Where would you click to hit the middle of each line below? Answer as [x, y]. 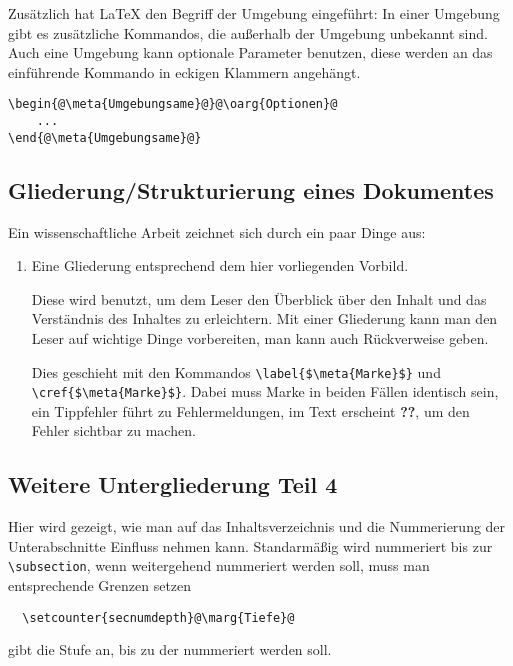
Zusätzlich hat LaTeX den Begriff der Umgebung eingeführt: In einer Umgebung [254, 13]
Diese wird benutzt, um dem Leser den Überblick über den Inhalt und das [259, 298]
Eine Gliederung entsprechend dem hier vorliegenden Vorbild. [220, 265]
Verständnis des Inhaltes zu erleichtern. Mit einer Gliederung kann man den [264, 318]
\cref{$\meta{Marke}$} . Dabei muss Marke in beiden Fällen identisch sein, [265, 391]
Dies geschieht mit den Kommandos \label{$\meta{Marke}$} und [236, 371]
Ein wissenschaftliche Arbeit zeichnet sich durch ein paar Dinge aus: [217, 231]
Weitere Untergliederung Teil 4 [173, 484]
